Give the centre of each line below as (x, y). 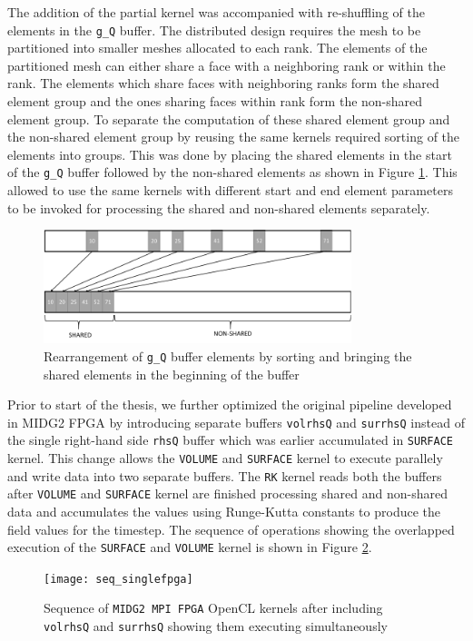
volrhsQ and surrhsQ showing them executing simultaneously (216, 626)
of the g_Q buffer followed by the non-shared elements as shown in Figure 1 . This (232, 172)
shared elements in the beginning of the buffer (172, 374)
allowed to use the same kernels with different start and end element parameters (230, 190)
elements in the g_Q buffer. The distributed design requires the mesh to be (214, 30)
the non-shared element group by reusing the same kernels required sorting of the (234, 137)
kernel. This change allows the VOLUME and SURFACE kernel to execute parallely (225, 458)
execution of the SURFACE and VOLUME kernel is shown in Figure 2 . (190, 547)
